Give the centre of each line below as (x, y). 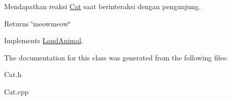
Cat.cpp (17, 91)
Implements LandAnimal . (44, 40)
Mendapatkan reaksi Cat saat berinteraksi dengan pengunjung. (103, 6)
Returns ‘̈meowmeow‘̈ (37, 23)
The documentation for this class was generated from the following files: (116, 57)
